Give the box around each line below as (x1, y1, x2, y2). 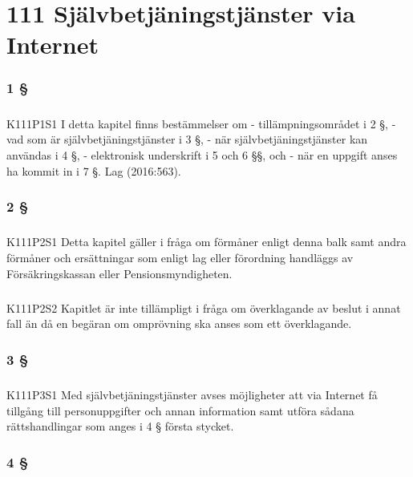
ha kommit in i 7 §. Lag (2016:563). (6, 162, 181, 179)
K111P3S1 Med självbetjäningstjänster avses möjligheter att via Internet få (6, 386, 378, 402)
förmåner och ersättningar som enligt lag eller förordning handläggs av (6, 249, 354, 265)
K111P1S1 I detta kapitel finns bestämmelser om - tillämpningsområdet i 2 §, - (6, 115, 396, 131)
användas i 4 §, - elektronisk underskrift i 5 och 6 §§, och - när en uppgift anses (6, 146, 398, 163)
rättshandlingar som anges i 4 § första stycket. (6, 418, 234, 435)
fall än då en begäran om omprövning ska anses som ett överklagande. (6, 315, 352, 332)
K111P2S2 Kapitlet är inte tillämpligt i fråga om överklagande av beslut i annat (6, 299, 401, 316)
